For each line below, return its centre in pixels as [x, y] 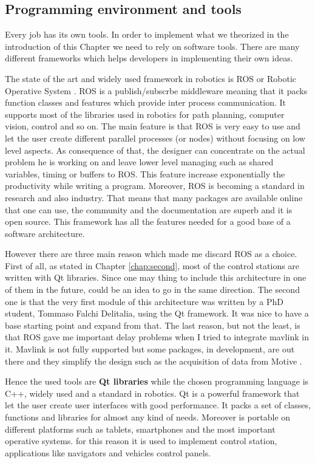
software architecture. [45, 233]
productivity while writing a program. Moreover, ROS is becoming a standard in [155, 186]
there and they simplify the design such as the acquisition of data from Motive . [154, 361]
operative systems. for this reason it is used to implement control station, [141, 441]
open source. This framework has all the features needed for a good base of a [148, 221]
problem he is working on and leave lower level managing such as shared [139, 162]
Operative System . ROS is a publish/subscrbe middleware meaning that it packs [156, 90]
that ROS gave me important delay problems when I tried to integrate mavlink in [157, 337]
